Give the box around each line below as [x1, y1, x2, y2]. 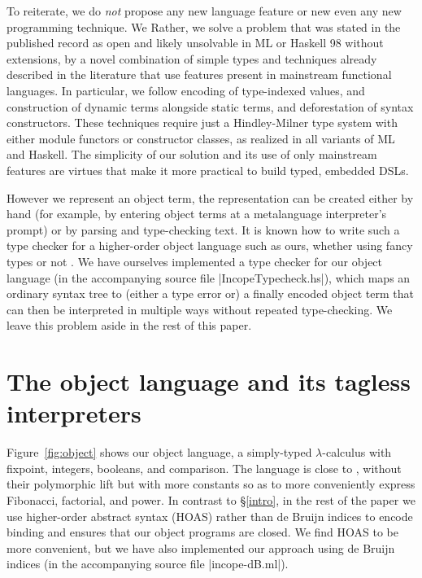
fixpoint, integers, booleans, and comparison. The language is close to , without [7, 459, 402, 476]
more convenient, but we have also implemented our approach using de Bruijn [7, 539, 395, 556]
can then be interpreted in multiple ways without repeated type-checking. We [7, 300, 393, 317]
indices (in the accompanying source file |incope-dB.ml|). [7, 555, 289, 572]
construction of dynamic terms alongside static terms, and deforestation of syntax [7, 98, 414, 115]
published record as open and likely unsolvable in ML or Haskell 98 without [7, 34, 384, 51]
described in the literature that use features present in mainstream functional [7, 66, 392, 83]
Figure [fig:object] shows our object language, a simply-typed [7, 444, 312, 461]
